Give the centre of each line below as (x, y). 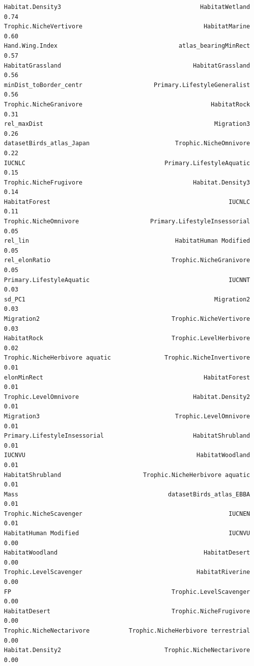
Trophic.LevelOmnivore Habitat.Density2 (127, 397)
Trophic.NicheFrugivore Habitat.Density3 (127, 182)
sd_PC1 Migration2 (127, 299)
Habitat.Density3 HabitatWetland (127, 7)
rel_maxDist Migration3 (127, 124)
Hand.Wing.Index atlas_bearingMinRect (127, 46)
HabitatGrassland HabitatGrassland (127, 65)
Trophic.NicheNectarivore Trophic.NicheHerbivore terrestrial (127, 631)
